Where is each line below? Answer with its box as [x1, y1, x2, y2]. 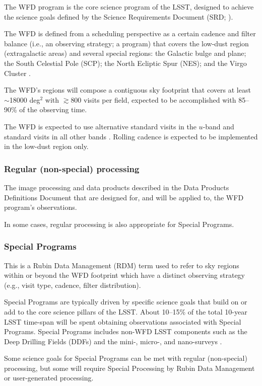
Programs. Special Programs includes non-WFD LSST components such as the [4, 326, 247, 337]
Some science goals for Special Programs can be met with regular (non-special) [4, 353, 247, 363]
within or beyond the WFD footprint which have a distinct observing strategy [4, 270, 245, 280]
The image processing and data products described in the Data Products [4, 182, 229, 192]
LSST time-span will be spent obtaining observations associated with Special [4, 316, 241, 327]
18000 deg [9, 94, 40, 105]
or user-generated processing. [4, 372, 94, 383]
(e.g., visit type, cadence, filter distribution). [4, 279, 141, 290]
